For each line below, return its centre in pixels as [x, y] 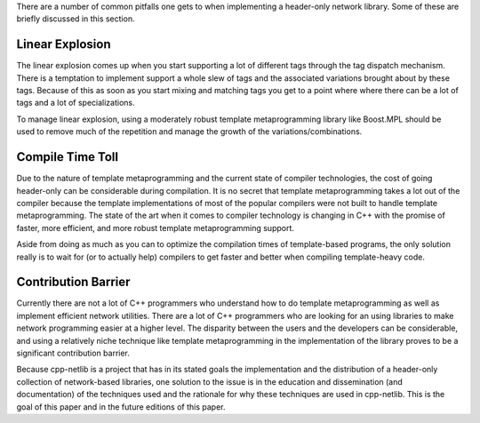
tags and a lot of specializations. [76, 103]
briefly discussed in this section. [76, 19]
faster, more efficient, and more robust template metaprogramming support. [156, 227]
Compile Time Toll [68, 157]
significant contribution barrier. [73, 353]
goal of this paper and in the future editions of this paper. [121, 407]
